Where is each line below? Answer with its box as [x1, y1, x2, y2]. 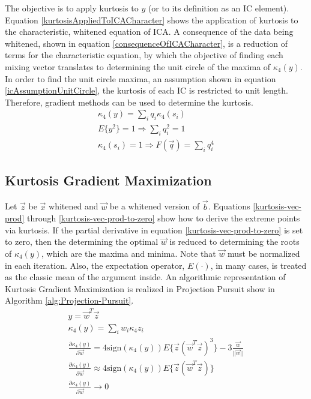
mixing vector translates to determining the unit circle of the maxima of [5, 60, 271, 73]
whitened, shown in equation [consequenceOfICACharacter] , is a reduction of [5, 37, 288, 49]
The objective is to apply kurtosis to [5, 2, 139, 14]
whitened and [49, 200, 98, 212]
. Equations [208, 200, 250, 212]
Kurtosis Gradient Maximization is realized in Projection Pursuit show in [5, 282, 275, 295]
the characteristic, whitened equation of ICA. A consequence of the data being [5, 25, 294, 38]
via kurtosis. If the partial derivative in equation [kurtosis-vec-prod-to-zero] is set [5, 223, 303, 236]
